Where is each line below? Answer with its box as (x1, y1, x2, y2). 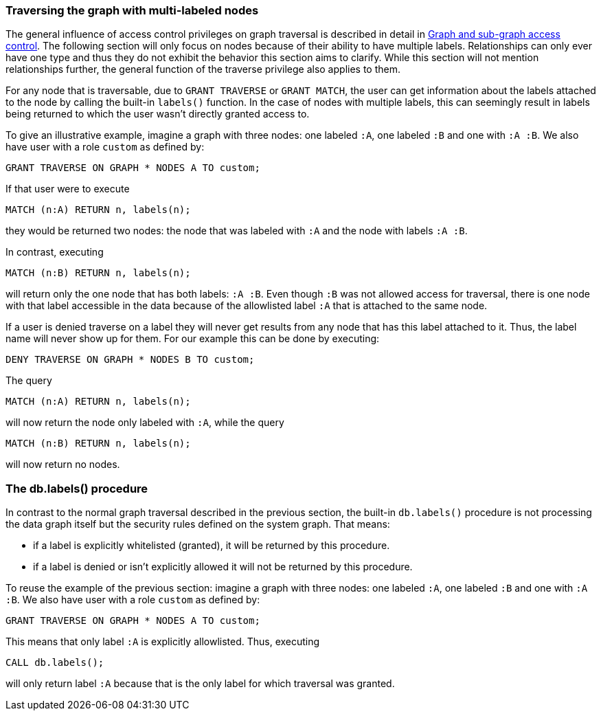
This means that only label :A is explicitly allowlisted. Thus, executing (5, 636, 320, 648)
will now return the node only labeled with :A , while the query (5, 416, 284, 429)
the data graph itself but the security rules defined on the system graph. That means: (5, 518, 390, 530)
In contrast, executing (5, 246, 104, 258)
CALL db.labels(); (5, 657, 104, 669)
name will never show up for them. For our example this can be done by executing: (5, 333, 380, 345)
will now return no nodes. (5, 458, 120, 471)
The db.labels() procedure (5, 481, 148, 495)
